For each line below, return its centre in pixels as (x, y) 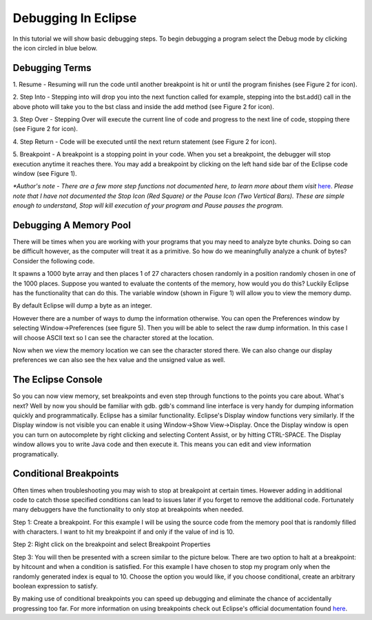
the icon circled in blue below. (55, 48)
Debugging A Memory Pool (72, 225)
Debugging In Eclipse (75, 18)
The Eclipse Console (58, 380)
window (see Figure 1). (45, 173)
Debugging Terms (52, 68)
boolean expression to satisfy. (55, 586)
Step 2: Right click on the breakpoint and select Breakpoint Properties (112, 544)
